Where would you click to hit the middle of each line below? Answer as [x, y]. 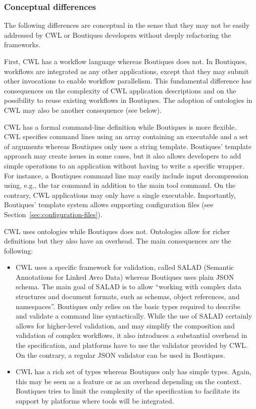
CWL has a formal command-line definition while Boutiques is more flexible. [120, 126]
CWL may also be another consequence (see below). [83, 110]
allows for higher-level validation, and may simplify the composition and [125, 325]
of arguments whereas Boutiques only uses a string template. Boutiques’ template [128, 146]
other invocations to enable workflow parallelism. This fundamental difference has [128, 81]
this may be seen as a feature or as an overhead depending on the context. [128, 381]
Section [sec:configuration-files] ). [53, 214]
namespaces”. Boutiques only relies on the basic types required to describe [128, 306]
